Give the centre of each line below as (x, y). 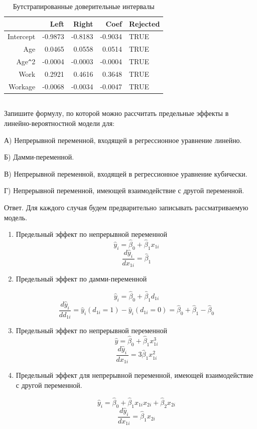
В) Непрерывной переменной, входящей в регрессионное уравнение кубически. (126, 173)
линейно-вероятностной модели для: (59, 123)
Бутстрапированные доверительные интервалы (84, 6)
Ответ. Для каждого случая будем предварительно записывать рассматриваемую (126, 207)
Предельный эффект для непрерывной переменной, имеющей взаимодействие (135, 375)
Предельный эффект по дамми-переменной (81, 279)
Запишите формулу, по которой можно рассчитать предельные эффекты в (116, 113)
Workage (22, 86)
